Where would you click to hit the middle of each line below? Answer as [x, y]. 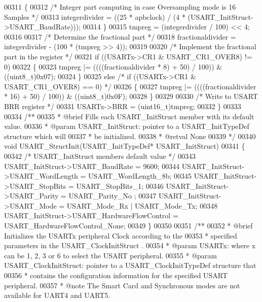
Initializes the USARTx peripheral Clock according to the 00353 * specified [121, 235]
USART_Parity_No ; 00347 [113, 196]
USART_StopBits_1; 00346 [120, 186]
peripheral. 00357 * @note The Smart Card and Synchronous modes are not [122, 285]
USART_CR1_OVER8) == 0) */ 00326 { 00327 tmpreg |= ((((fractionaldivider [130, 86]
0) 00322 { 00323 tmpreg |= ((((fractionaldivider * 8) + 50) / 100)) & [113, 66]
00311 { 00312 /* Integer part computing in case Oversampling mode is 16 [120, 7]
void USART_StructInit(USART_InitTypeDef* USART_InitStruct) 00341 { [125, 146]
